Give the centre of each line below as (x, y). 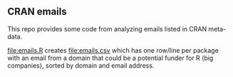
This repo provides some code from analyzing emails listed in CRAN (107, 29)
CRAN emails (37, 12)
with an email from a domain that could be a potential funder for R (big (110, 58)
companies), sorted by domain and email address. (81, 65)
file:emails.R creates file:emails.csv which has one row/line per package (113, 50)
